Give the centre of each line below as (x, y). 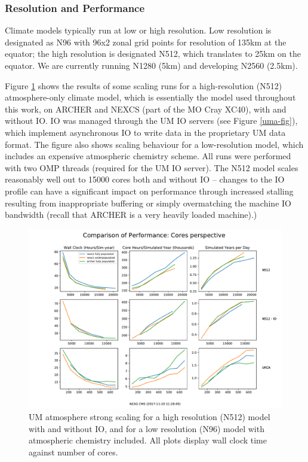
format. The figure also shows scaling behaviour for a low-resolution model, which (154, 144)
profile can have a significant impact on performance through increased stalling (149, 191)
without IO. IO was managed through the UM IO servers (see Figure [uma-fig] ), (151, 121)
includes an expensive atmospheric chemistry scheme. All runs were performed (148, 156)
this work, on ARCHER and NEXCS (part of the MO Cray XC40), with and (146, 109)
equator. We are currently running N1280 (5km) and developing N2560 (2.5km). (151, 65)
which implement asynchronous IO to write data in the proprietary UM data (145, 132)
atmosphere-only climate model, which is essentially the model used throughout (150, 97)
